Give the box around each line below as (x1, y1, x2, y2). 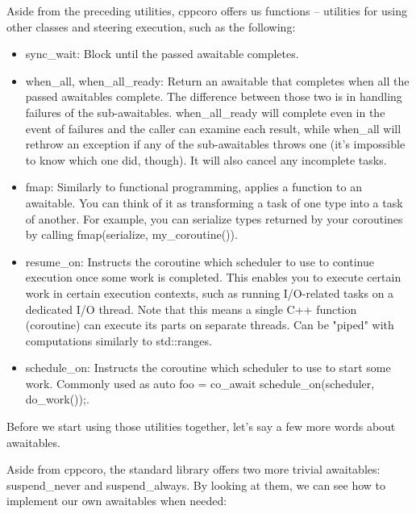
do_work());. (25, 391, 89, 407)
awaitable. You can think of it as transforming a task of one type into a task (25, 194, 403, 211)
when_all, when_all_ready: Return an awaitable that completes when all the (25, 72, 410, 89)
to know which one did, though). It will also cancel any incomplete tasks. (25, 151, 387, 168)
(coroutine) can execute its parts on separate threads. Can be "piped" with (25, 316, 394, 333)
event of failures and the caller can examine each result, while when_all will (25, 119, 401, 136)
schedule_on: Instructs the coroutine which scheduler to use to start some (25, 359, 391, 376)
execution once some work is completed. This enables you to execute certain (25, 269, 401, 286)
